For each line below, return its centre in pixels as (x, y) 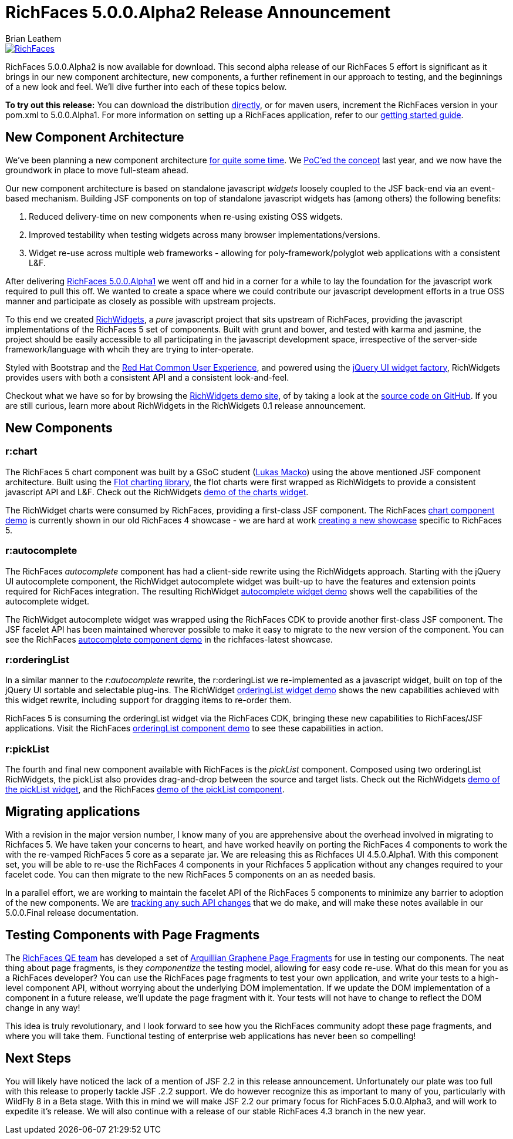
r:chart (21, 451)
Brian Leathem (33, 38)
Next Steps (38, 1059)
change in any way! (43, 1007)
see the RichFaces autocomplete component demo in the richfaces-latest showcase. (169, 639)
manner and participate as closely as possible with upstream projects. (141, 301)
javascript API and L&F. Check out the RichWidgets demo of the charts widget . (157, 492)
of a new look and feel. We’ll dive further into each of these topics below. (146, 86)
